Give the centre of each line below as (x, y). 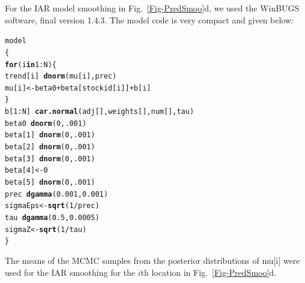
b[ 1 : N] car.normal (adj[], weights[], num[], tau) (100, 112)
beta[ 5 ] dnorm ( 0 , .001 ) (50, 183)
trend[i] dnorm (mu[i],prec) (61, 76)
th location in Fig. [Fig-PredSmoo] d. (209, 272)
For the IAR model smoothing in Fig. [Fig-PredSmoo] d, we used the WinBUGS (152, 8)
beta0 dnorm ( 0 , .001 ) (46, 123)
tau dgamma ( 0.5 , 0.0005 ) (52, 218)
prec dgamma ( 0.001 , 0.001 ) (56, 194)
